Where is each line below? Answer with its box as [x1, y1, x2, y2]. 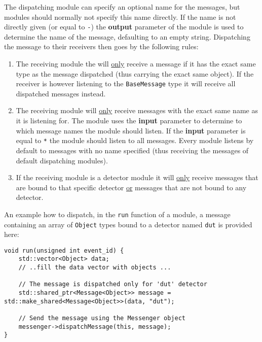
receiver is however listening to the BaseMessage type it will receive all [16, 78, 236, 89]
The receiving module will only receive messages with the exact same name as [16, 105, 258, 116]
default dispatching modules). [16, 155, 108, 165]
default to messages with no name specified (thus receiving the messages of [16, 145, 249, 155]
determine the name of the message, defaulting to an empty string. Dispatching [4, 31, 250, 42]
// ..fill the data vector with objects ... [18, 264, 171, 271]
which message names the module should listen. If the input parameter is [16, 125, 246, 135]
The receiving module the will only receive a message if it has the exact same [16, 58, 256, 69]
